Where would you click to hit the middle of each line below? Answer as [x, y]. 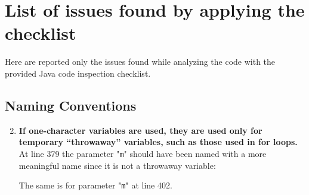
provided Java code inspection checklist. [78, 73]
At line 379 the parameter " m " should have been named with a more [143, 153]
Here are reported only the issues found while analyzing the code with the [140, 62]
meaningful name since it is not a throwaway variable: [117, 165]
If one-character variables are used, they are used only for [140, 130]
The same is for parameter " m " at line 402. [95, 185]
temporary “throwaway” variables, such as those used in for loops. [158, 142]
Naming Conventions [71, 105]
